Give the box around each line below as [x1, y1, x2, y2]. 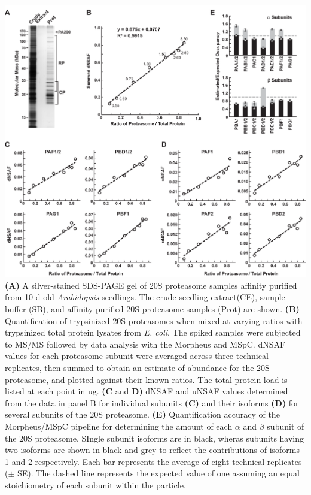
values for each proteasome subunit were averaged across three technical [5, 349, 269, 362]
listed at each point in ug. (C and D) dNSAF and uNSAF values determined [5, 385, 288, 397]
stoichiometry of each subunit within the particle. [5, 478, 186, 491]
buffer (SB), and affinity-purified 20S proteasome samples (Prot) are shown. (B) [5, 303, 300, 315]
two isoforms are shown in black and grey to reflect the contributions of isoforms [5, 443, 300, 456]
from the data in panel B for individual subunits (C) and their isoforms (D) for [5, 396, 299, 409]
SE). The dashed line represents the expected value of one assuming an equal [17, 467, 300, 479]
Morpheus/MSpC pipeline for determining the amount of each [5, 419, 233, 432]
